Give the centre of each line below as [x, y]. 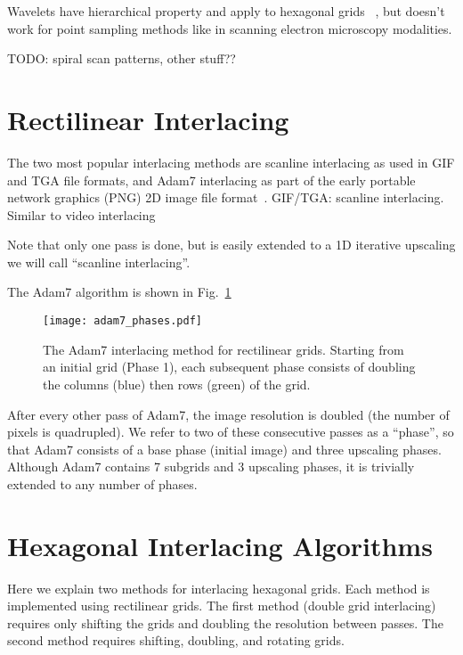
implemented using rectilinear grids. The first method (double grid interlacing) [222, 606]
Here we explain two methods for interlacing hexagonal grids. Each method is [219, 588]
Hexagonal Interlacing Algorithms [220, 545]
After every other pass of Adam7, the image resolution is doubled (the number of [228, 414]
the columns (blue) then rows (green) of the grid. [177, 384]
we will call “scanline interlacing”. [99, 262]
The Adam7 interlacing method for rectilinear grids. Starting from [223, 349]
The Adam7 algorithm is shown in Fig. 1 [119, 292]
